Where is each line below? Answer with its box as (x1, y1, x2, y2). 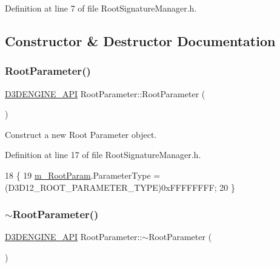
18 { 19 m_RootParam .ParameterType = (5, 168, 161, 181)
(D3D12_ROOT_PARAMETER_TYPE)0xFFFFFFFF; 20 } (5, 180, 236, 193)
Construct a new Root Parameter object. (5, 128, 157, 140)
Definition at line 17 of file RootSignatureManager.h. (5, 148, 201, 161)
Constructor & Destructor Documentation (5, 31, 276, 50)
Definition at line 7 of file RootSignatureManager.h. (5, 2, 197, 14)
